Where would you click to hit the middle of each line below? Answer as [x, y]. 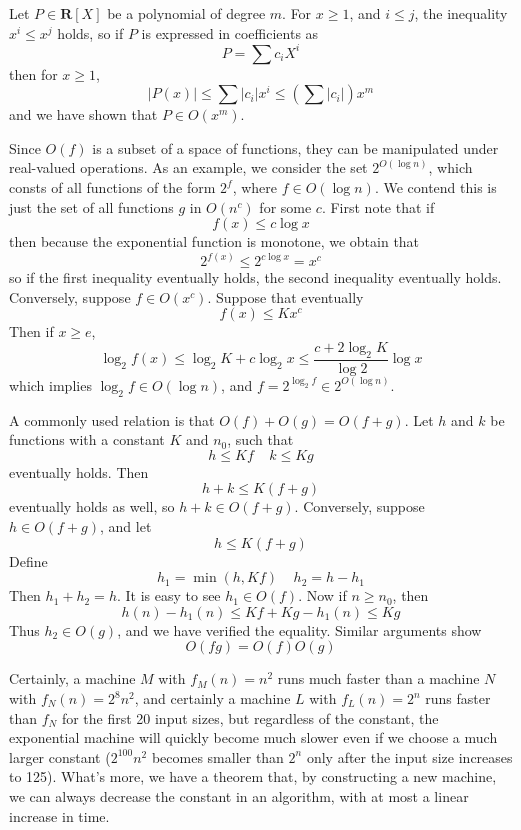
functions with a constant [87, 439]
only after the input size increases [409, 756]
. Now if [322, 595]
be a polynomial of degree [186, 13]
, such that [260, 439]
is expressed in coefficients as [230, 32]
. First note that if [378, 206]
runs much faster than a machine [378, 678]
